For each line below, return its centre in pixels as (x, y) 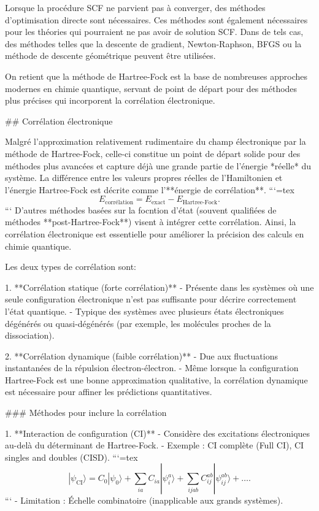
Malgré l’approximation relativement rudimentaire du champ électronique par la (156, 141)
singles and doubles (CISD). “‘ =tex (71, 457)
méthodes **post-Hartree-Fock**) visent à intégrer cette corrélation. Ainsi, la (151, 222)
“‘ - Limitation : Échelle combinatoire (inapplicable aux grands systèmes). (144, 500)
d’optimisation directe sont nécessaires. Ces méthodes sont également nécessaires (156, 19)
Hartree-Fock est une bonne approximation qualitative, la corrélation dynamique (156, 379)
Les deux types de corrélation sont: (71, 267)
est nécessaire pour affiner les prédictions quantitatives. (109, 392)
